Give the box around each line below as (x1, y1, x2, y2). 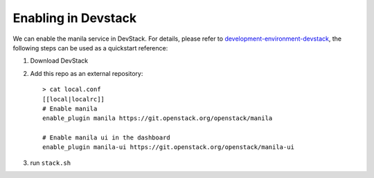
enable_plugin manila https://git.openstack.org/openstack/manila (42, 115, 273, 122)
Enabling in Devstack (12, 10, 137, 26)
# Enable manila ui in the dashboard (42, 134, 171, 141)
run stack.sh (30, 159, 71, 167)
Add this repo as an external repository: (30, 69, 143, 77)
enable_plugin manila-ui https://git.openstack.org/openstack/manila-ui (42, 144, 294, 151)
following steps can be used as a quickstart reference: (12, 43, 168, 52)
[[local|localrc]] (42, 95, 105, 103)
